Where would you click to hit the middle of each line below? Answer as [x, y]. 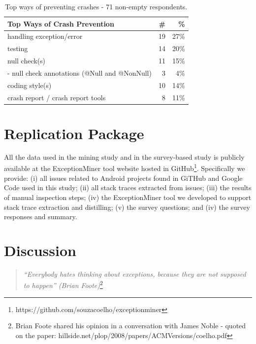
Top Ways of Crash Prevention [61, 23]
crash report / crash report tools [57, 97]
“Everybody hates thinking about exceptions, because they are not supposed [135, 273]
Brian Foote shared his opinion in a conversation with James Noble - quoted [131, 326]
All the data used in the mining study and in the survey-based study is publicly [124, 157]
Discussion [40, 250]
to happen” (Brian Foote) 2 [63, 285]
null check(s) [27, 61]
